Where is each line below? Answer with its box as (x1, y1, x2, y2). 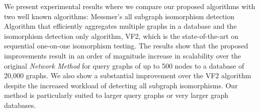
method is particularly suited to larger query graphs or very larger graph (4, 90, 228, 100)
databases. (4, 99, 36, 110)
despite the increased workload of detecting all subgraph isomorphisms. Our (4, 80, 238, 90)
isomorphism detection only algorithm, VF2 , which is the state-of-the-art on (4, 30, 239, 41)
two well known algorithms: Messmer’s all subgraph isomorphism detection (4, 11, 235, 21)
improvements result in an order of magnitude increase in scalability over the (4, 50, 241, 61)
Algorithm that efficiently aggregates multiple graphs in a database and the (4, 21, 237, 31)
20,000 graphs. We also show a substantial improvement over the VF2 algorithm (4, 70, 251, 81)
